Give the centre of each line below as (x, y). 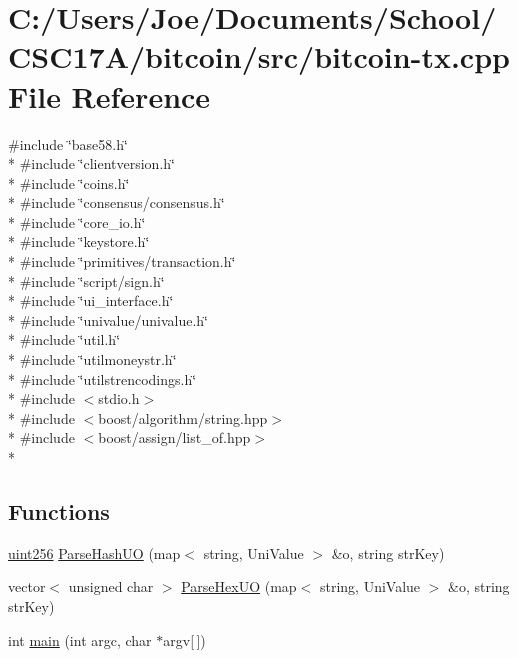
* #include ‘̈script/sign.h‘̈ (86, 280)
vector (27, 586)
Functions (59, 510)
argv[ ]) (184, 639)
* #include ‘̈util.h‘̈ (64, 339)
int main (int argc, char (80, 639)
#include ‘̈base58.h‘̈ (68, 143)
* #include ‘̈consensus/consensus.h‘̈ (116, 202)
